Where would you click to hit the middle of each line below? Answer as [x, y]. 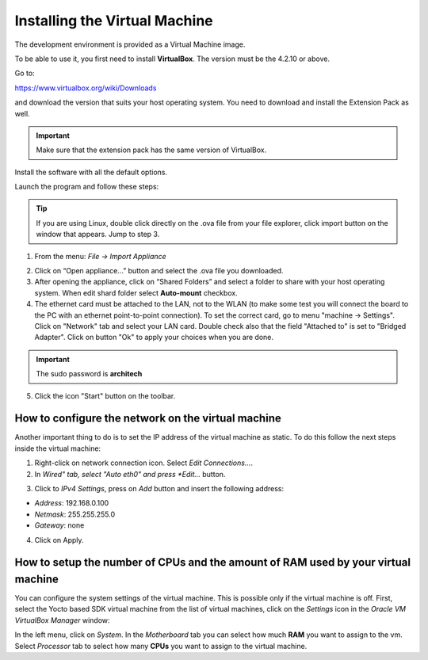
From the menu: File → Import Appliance [100, 256]
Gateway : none [59, 525]
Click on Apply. [59, 540]
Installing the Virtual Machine [114, 21]
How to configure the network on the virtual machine [148, 419]
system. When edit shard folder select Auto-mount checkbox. [136, 292]
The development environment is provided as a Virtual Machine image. [130, 44]
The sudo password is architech [89, 374]
